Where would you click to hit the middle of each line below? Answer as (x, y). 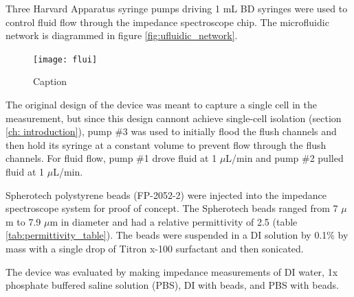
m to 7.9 (23, 221)
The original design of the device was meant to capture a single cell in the (161, 105)
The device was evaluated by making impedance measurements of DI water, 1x (172, 271)
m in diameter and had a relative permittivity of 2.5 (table (174, 221)
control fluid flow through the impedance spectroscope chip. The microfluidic (167, 22)
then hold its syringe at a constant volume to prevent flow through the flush (166, 144)
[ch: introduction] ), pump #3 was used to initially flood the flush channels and (171, 131)
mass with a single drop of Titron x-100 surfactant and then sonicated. (155, 248)
